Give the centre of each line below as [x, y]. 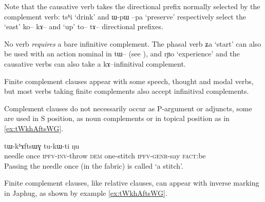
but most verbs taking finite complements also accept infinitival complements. [127, 91]
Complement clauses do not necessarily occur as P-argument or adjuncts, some [128, 108]
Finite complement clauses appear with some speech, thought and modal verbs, [129, 81]
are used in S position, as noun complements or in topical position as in [117, 118]
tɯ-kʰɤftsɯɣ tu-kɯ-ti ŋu [42, 145]
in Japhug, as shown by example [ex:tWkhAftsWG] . [86, 193]
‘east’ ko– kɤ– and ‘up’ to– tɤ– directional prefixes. [84, 26]
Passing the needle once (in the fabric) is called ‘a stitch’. [94, 165]
